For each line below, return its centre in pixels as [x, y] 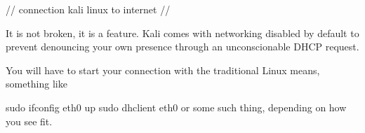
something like [36, 84]
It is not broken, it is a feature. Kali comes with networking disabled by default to [182, 33]
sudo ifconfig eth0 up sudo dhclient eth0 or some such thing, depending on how [176, 107]
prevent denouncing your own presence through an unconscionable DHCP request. [182, 47]
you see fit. [29, 121]
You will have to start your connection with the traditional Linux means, [163, 70]
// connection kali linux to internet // [88, 9]
